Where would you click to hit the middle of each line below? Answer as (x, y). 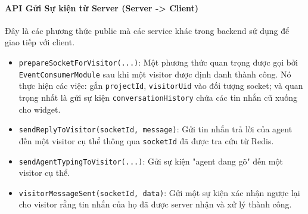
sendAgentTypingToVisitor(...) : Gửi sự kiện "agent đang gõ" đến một (151, 161)
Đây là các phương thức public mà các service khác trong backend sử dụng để (147, 30)
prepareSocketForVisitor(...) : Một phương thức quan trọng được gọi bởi (158, 62)
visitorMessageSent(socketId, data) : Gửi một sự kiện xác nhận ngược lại (159, 192)
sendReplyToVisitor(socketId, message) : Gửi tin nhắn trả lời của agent (155, 129)
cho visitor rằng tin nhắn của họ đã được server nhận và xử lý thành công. (155, 204)
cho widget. (40, 109)
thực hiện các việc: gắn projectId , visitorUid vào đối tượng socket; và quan (161, 86)
